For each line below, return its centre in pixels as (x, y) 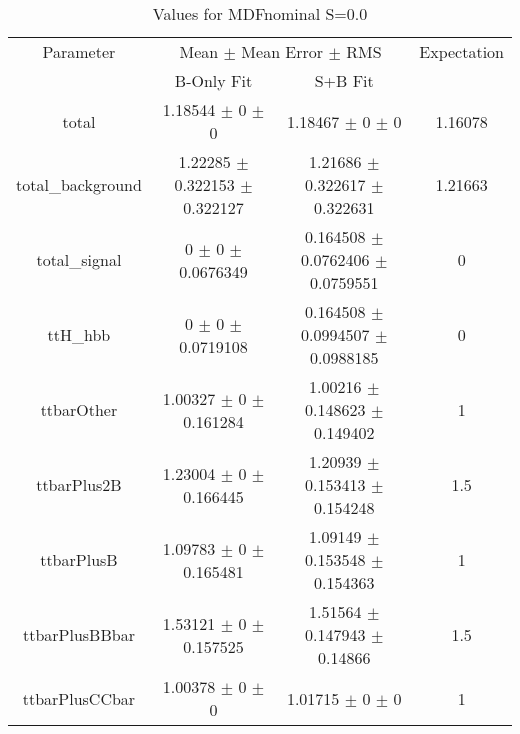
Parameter (79, 51)
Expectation (461, 51)
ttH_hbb (79, 334)
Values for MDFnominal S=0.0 (260, 13)
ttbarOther (79, 409)
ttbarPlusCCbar (79, 698)
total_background (79, 184)
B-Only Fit (213, 80)
